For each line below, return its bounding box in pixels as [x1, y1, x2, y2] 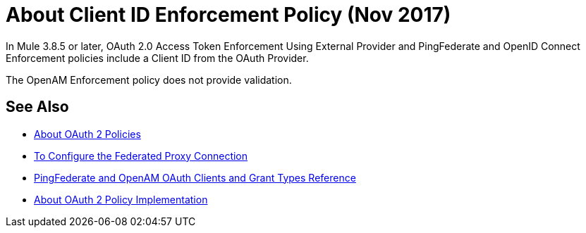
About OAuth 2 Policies [34, 127, 141, 140]
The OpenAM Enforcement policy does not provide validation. [6, 73, 292, 86]
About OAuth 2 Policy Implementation [34, 193, 208, 206]
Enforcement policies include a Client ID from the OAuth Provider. [6, 51, 309, 64]
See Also [6, 98, 69, 116]
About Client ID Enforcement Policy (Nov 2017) [6, 3, 451, 27]
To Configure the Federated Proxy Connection [34, 149, 248, 162]
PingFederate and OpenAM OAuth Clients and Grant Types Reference [34, 171, 356, 184]
